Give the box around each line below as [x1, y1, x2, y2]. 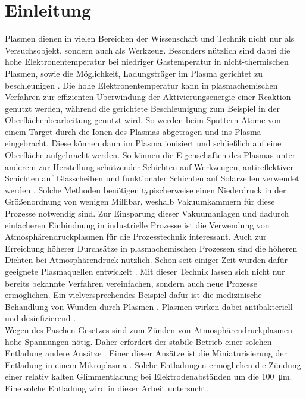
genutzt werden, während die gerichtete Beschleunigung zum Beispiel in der [5, 102, 280, 114]
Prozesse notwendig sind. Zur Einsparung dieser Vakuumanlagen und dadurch [5, 207, 289, 220]
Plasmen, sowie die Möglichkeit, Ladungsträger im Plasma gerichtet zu [5, 67, 263, 79]
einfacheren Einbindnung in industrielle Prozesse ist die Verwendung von [5, 218, 270, 231]
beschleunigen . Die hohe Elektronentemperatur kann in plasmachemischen [5, 79, 278, 91]
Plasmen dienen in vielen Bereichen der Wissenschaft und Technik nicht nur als [5, 32, 295, 45]
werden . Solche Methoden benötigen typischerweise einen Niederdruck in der [5, 183, 286, 196]
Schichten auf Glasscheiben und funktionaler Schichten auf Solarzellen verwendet [5, 172, 299, 184]
